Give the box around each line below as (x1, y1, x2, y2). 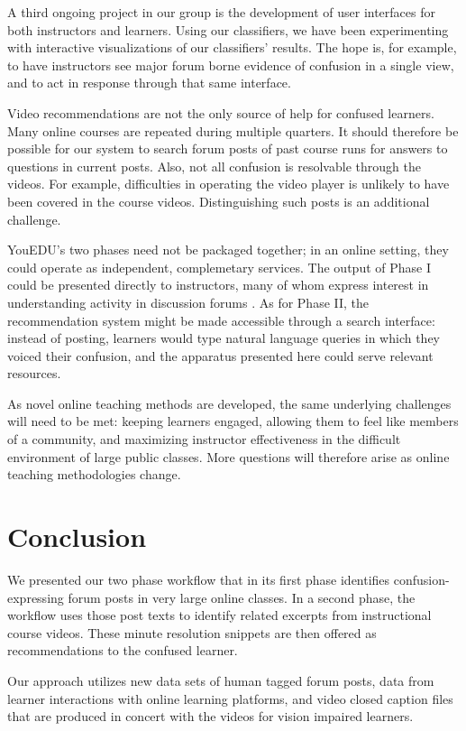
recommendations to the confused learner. (7, 641, 238, 660)
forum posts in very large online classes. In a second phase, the (68, 588, 416, 606)
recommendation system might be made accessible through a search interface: (7, 310, 435, 329)
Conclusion (7, 518, 147, 555)
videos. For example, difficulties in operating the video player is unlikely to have (7, 174, 450, 193)
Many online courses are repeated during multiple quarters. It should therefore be (7, 121, 459, 140)
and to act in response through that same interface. (7, 73, 291, 92)
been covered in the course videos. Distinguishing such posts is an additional (7, 191, 430, 210)
